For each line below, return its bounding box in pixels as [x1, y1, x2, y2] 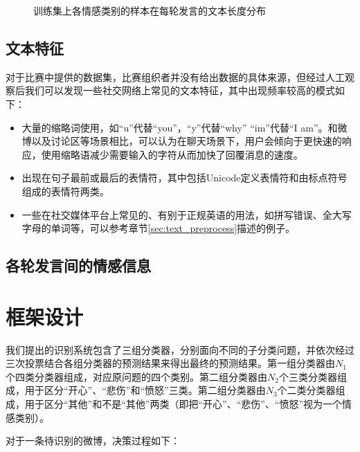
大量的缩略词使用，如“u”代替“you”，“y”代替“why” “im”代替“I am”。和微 [21, 120, 348, 134]
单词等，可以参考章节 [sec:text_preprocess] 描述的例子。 [51, 221, 296, 235]
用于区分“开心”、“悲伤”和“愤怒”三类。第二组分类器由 [24, 383, 266, 397]
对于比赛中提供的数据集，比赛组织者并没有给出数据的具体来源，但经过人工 [6, 69, 345, 84]
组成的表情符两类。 [21, 183, 109, 198]
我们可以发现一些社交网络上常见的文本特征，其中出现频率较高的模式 [24, 83, 335, 98]
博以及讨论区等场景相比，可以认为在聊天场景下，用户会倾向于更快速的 [21, 134, 342, 148]
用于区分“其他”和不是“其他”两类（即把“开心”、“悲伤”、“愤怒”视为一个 [24, 397, 343, 411]
